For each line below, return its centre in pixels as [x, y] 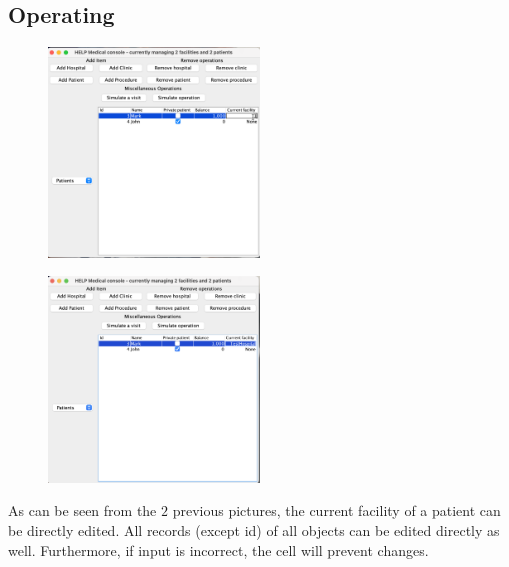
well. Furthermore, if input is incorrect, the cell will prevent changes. [218, 549]
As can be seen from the [82, 510]
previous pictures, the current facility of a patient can [336, 510]
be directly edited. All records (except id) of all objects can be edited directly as [254, 529]
